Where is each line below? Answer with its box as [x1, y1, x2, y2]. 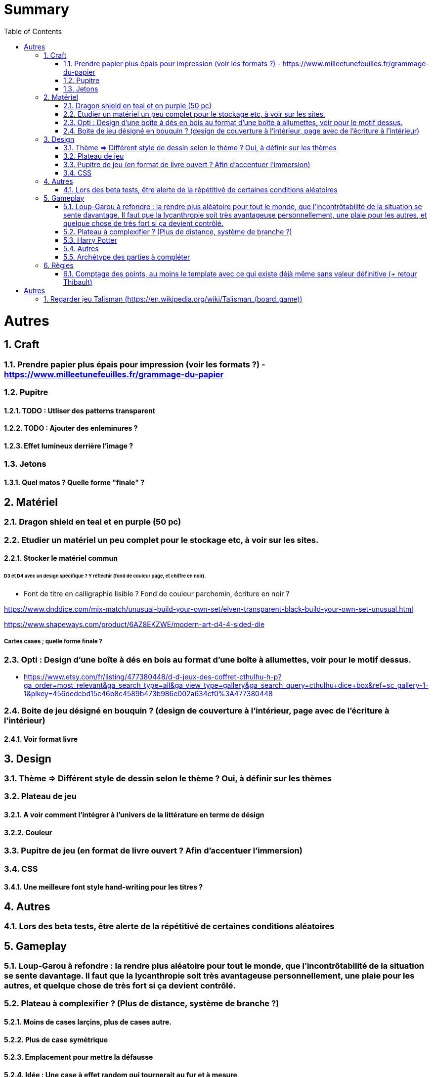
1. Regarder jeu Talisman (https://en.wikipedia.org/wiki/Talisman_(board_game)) [43, 294, 303, 303]
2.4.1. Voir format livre [4, 734, 78, 743]
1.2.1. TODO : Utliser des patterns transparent [4, 406, 155, 415]
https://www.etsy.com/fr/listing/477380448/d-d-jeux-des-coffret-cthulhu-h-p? [24, 672, 282, 681]
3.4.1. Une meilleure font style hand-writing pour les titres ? [4, 883, 203, 892]
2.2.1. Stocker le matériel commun [4, 554, 118, 563]
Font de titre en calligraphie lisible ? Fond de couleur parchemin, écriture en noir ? [24, 589, 290, 598]
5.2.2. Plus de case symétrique [4, 1035, 108, 1044]
